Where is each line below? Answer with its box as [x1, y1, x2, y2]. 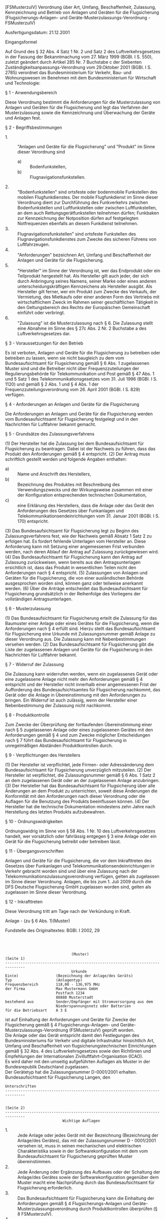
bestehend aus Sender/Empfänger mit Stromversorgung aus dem [5, 999, 153, 1004]
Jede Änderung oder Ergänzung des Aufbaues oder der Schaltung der [17, 1169, 161, 1175]
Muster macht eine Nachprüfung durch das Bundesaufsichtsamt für [17, 1180, 155, 1185]
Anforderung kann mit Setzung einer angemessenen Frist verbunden [5, 544, 144, 550]
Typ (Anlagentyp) [5, 978, 83, 983]
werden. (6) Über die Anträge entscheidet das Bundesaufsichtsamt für [5, 586, 148, 591]
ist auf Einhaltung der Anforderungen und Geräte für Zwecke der [5, 1017, 136, 1022]
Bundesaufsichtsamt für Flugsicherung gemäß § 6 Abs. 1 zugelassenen [5, 360, 149, 366]
